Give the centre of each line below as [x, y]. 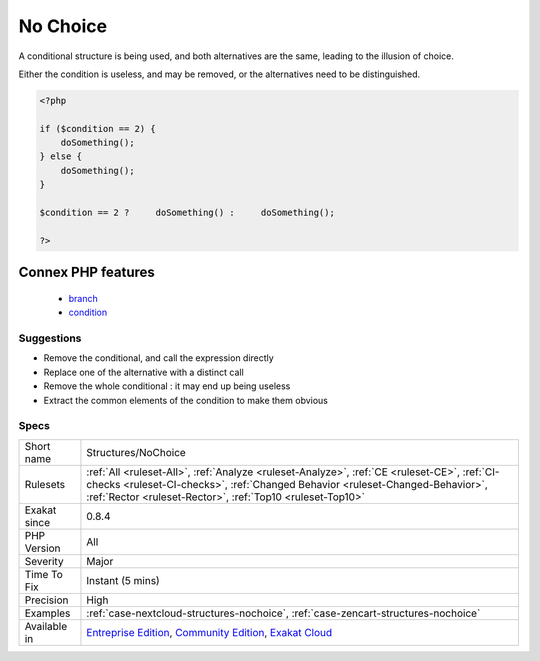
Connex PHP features [86, 272]
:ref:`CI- [481, 472]
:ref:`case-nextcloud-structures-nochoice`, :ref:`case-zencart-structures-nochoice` [283, 613]
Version [42, 548]
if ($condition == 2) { [98, 128]
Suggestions [50, 338]
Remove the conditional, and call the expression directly [158, 358]
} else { [61, 156]
